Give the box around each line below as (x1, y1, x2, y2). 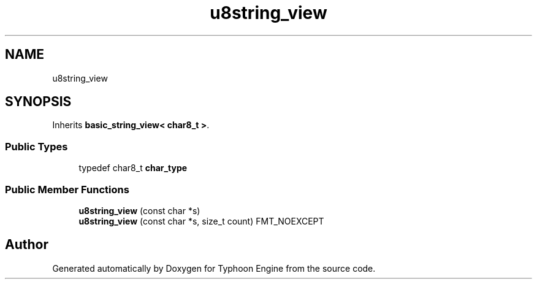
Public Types (5, 140, 68, 153)
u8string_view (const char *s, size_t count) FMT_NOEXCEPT (78, 215, 324, 226)
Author (5, 237, 48, 253)
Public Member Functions (5, 183, 129, 196)
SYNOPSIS (5, 94, 72, 110)
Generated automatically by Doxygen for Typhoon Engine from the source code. (52, 263, 376, 274)
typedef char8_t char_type (78, 163, 188, 174)
